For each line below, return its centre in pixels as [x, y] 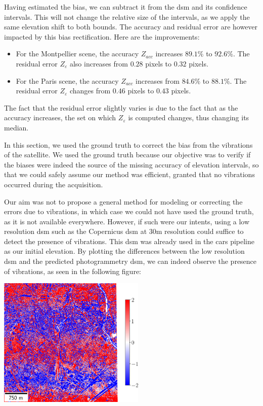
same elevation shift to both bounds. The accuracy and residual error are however [131, 27]
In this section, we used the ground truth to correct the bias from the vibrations [128, 144]
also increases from [99, 63]
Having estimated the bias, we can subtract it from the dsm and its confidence [126, 7]
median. [16, 127]
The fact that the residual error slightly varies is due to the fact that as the [121, 107]
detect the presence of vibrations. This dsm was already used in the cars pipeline [129, 241]
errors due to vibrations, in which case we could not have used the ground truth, [129, 211]
